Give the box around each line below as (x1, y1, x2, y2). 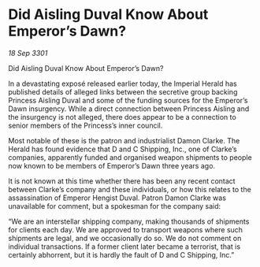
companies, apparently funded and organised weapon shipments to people (8, 152, 252, 162)
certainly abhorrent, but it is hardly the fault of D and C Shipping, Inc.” (8, 250, 235, 259)
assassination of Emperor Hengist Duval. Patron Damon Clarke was (8, 193, 227, 202)
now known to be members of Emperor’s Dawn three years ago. (8, 161, 215, 170)
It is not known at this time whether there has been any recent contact (8, 176, 236, 186)
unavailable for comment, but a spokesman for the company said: (8, 201, 221, 210)
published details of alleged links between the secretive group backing (8, 87, 238, 96)
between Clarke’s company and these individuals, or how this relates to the (8, 184, 252, 194)
